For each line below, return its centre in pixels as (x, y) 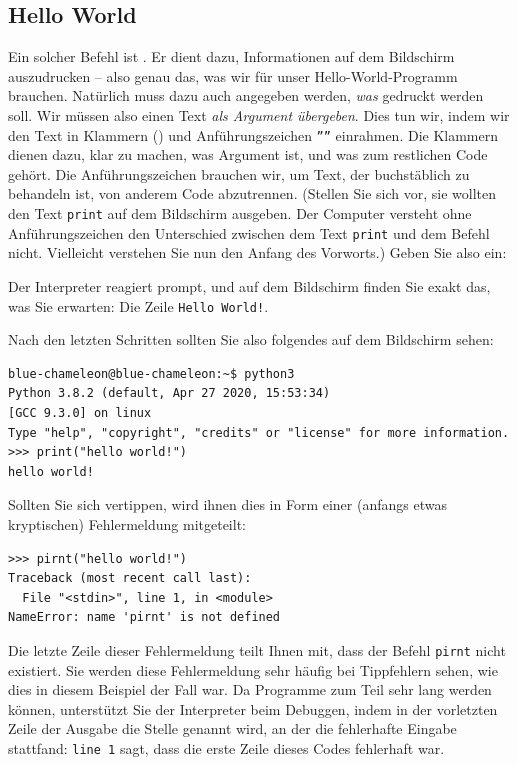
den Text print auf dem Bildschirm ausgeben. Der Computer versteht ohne (240, 213)
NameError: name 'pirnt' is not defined (144, 617)
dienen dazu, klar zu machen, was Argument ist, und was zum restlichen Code (248, 154)
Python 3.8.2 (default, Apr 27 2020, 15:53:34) (169, 393)
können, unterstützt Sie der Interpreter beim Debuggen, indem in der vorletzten (253, 708)
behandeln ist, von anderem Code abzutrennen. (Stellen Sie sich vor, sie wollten (252, 193)
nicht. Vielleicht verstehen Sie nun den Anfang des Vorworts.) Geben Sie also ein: (257, 252)
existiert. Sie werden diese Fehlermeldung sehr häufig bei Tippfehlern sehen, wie (253, 669)
